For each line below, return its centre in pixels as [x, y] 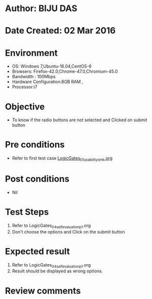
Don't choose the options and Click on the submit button [68, 232]
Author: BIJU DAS [41, 8]
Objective [25, 107]
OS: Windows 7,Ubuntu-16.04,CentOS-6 [52, 66]
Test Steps [27, 212]
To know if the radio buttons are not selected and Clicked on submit [80, 120]
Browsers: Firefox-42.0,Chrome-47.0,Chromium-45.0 [65, 71]
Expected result [38, 251]
